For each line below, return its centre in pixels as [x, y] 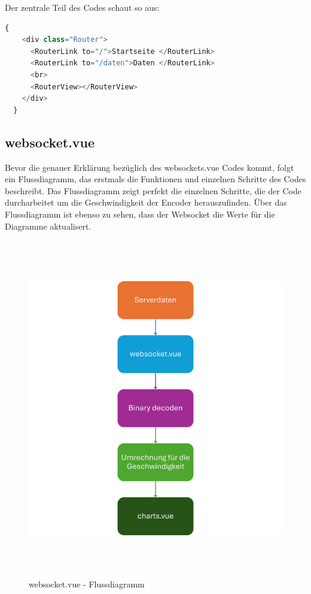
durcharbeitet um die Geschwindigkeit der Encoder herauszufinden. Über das [146, 202]
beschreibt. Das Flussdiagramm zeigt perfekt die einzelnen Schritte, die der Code [153, 190]
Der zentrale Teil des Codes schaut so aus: [82, 7]
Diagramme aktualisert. [48, 226]
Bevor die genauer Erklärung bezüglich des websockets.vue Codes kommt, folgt [150, 167]
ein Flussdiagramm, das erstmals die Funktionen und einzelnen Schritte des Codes [155, 179]
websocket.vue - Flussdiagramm [87, 584]
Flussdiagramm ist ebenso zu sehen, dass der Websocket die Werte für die [140, 214]
